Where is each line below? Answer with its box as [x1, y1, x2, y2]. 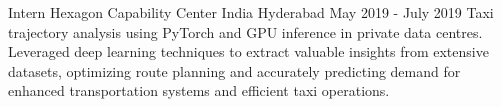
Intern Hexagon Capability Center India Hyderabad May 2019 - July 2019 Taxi [8, 2, 494, 22]
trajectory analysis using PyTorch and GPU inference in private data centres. [8, 21, 483, 42]
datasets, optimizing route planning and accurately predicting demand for [8, 60, 461, 81]
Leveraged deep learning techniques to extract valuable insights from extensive [8, 41, 489, 62]
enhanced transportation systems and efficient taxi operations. [8, 80, 390, 101]
